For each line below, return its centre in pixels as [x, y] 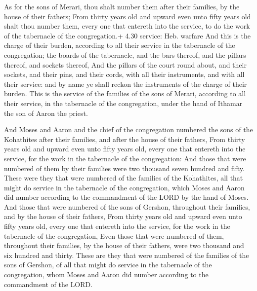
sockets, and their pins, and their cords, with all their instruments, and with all [124, 74]
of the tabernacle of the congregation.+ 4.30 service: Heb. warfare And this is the [127, 35]
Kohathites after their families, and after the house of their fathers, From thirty [125, 139]
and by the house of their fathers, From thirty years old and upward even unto [123, 216]
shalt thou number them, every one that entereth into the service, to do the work [127, 26]
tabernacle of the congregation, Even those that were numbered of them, [114, 236]
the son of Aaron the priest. [46, 113]
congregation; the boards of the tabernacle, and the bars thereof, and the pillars [125, 55]
